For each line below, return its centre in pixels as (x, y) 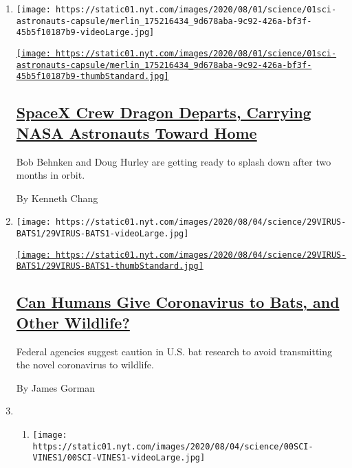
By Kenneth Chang (57, 198)
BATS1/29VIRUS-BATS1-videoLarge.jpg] (102, 233)
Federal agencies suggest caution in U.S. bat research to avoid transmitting (174, 351)
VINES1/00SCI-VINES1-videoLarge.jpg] (119, 458)
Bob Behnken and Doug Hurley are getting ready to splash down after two (174, 161)
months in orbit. (51, 175)
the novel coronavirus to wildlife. (85, 365)
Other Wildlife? (73, 322)
